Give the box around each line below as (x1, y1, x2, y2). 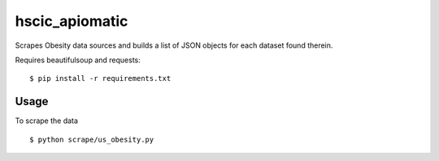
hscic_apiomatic (15, 12, 128, 30)
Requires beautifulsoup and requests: (15, 55, 141, 65)
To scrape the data (15, 116, 79, 125)
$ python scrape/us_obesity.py (29, 134, 154, 144)
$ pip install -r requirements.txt (29, 74, 172, 83)
